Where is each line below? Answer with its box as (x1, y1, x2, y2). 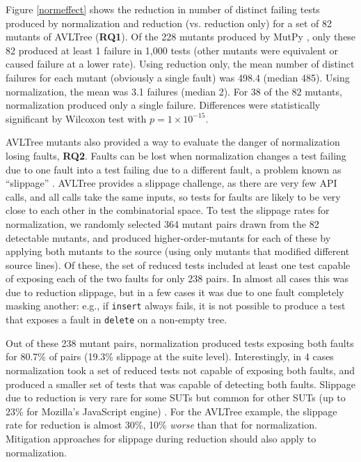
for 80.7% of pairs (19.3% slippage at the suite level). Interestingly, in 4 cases (6, 349, 334, 364)
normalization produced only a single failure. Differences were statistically (6, 98, 321, 112)
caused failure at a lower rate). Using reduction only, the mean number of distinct (6, 56, 355, 71)
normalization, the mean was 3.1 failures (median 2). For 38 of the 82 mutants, (6, 84, 342, 98)
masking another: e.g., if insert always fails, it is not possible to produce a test (6, 298, 346, 313)
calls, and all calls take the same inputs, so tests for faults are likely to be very (6, 189, 341, 203)
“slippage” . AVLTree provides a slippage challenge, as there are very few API (6, 176, 337, 190)
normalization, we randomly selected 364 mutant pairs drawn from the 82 (6, 216, 319, 231)
